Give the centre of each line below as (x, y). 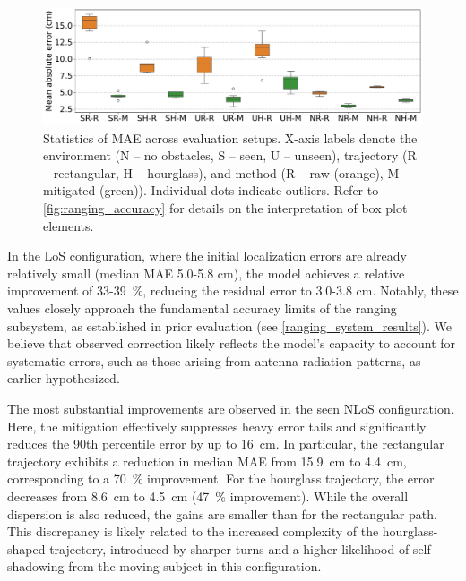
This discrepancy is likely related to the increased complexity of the (193, 531)
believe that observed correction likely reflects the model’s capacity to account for (232, 343)
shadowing (36, 566)
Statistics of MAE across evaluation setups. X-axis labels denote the (230, 137)
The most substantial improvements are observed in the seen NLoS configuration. (231, 408)
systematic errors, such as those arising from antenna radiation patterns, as (214, 360)
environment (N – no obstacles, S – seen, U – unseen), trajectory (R (230, 155)
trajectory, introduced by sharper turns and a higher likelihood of (229, 548)
